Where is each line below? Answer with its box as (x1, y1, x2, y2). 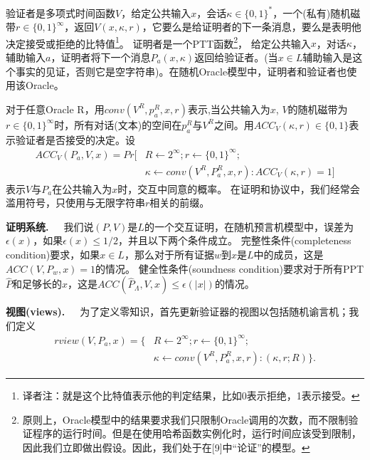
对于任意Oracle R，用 (6, 101, 105, 116)
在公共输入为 (52, 181, 112, 196)
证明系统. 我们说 (6, 219, 94, 234)
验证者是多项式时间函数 (6, 5, 115, 20)
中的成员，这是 (253, 247, 324, 262)
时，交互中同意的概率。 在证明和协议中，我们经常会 (117, 181, 360, 196)
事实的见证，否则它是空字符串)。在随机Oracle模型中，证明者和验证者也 (15, 63, 347, 78)
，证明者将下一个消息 (51, 49, 151, 64)
